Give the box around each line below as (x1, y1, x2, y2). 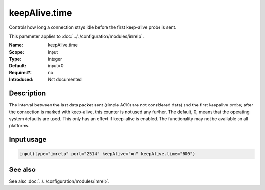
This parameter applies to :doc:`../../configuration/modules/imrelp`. (9, 33, 144, 39)
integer (48, 56, 62, 62)
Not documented (48, 76, 82, 83)
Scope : (9, 49, 24, 55)
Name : (9, 42, 23, 48)
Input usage (9, 135, 47, 144)
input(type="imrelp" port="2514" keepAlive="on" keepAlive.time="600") (19, 151, 196, 157)
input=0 (48, 63, 64, 68)
